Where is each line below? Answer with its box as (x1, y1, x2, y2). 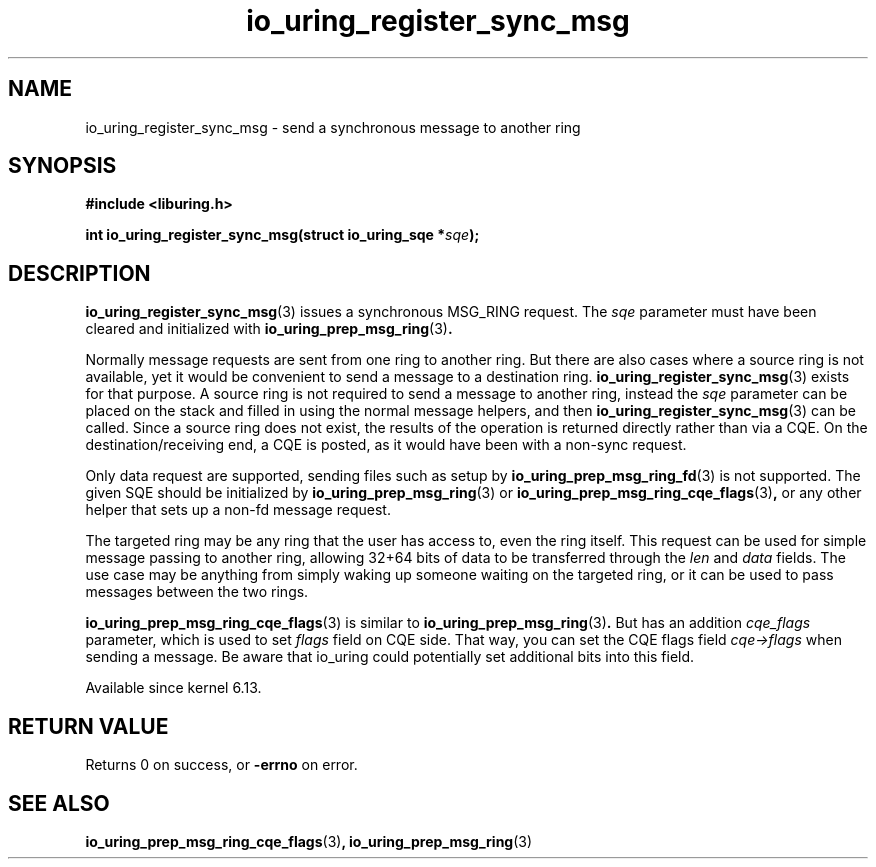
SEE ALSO (8, 790, 110, 816)
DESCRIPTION (8, 260, 151, 286)
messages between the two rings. (85, 583, 309, 601)
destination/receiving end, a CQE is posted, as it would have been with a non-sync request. (85, 436, 687, 454)
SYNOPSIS (8, 153, 117, 179)
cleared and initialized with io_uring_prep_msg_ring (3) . (85, 320, 453, 338)
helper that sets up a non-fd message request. (85, 501, 391, 519)
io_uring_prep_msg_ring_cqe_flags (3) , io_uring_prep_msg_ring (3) (85, 832, 533, 850)
